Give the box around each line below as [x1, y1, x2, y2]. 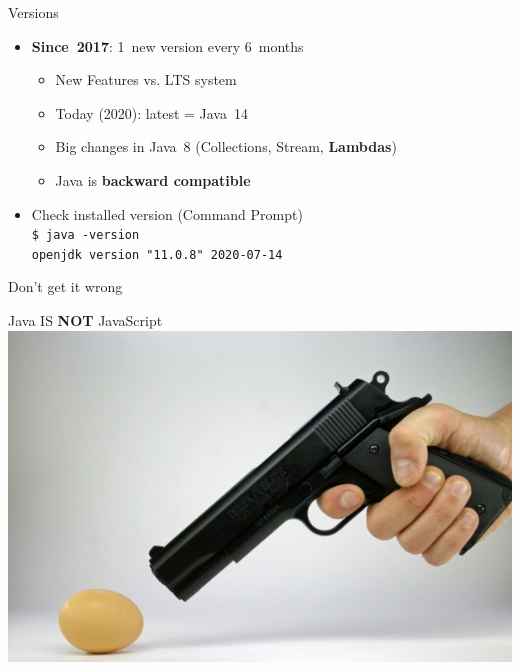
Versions [8, 2, 59, 22]
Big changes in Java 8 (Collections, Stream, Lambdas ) [55, 136, 397, 157]
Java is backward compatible [55, 169, 251, 190]
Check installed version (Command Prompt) [31, 203, 303, 224]
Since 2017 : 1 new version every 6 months [31, 35, 304, 56]
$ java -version [31, 228, 140, 243]
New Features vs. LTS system [55, 69, 237, 90]
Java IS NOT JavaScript [8, 310, 163, 331]
